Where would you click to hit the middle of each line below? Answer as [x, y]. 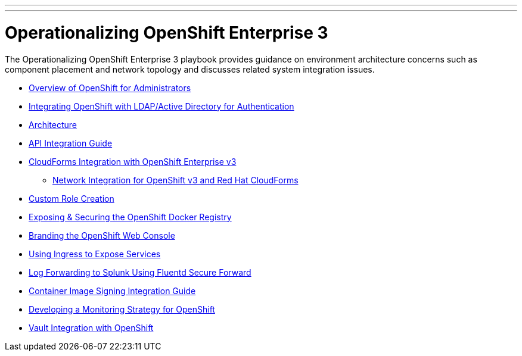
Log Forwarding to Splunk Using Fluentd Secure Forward [140, 272]
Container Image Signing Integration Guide [112, 291]
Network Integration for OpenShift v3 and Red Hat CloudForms [175, 180]
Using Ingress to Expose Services [95, 254]
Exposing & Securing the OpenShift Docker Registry [130, 217]
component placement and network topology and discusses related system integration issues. [190, 69]
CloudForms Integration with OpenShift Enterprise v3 [133, 161]
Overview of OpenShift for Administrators [110, 88]
